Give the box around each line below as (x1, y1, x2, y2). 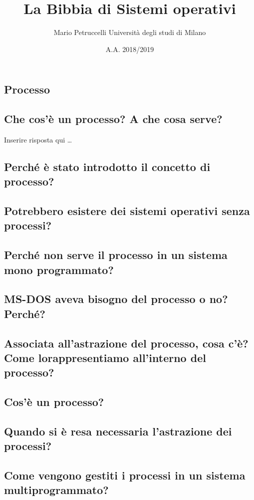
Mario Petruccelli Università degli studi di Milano (53, 27, 206, 37)
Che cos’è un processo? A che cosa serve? (4, 111, 223, 126)
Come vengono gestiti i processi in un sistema (4, 467, 246, 483)
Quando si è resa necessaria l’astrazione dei (4, 423, 232, 438)
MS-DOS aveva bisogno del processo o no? (4, 291, 228, 306)
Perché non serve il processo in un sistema (4, 247, 228, 262)
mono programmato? (4, 261, 114, 277)
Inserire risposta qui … (4, 134, 72, 144)
